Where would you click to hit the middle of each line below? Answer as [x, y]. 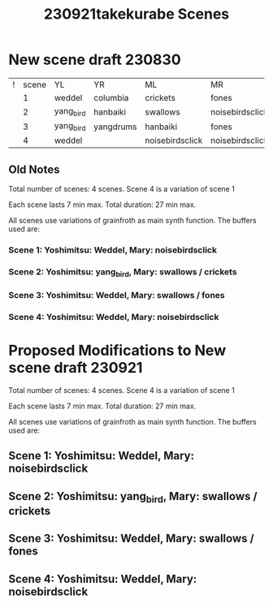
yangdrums [115, 127]
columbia [111, 97]
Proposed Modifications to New [117, 351]
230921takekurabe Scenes [136, 14]
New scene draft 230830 [95, 60]
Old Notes [34, 169]
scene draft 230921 [76, 368]
